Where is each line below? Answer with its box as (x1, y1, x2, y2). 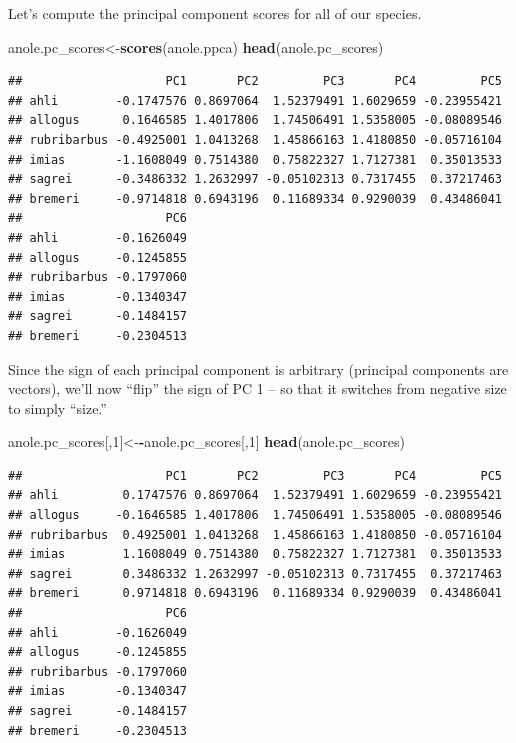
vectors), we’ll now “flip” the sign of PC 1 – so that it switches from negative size (8, 378, 507, 399)
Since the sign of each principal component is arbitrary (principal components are (8, 358, 509, 379)
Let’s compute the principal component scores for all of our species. (8, 3, 422, 23)
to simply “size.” (8, 397, 107, 418)
